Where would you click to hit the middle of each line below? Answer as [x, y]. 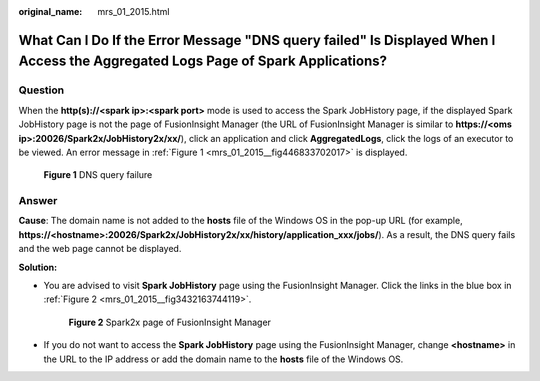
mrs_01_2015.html [133, 11]
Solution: [38, 267]
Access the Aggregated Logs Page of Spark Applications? [202, 61]
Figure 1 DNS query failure [98, 175]
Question [41, 90]
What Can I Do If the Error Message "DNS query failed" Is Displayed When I [257, 40]
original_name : [50, 11]
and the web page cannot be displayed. [100, 249]
